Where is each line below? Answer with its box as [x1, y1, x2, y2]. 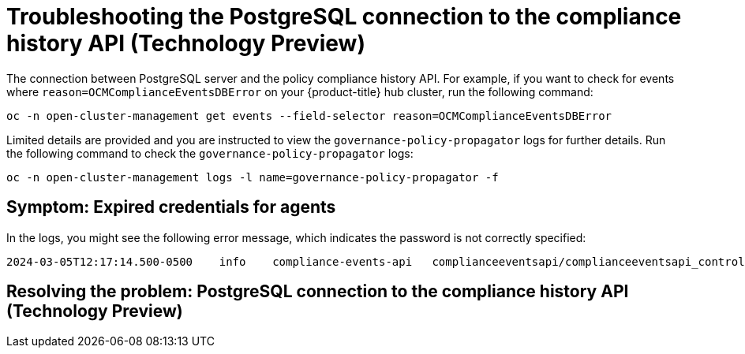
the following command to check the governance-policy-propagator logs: [6, 146, 414, 160]
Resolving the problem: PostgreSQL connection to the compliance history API [6, 281, 629, 302]
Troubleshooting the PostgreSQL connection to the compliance [6, 3, 682, 30]
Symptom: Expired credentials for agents [6, 197, 336, 218]
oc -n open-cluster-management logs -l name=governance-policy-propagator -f [6, 170, 499, 184]
